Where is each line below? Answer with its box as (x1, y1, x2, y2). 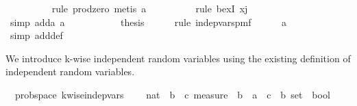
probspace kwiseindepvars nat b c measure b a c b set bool (14, 87, 330, 101)
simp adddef (10, 28, 63, 42)
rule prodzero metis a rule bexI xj (51, 1, 248, 15)
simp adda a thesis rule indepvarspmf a (10, 14, 286, 29)
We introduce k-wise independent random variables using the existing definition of (5, 51, 351, 65)
